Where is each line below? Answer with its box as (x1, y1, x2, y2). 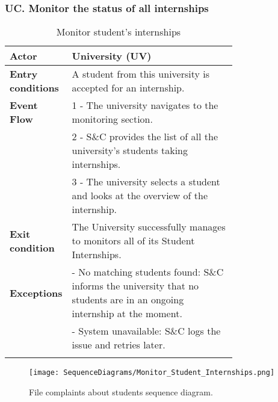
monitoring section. (72, 112, 153, 126)
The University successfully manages (72, 220, 226, 234)
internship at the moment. (72, 306, 182, 321)
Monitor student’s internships (56, 25, 181, 39)
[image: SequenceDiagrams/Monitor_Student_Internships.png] (29, 368, 275, 377)
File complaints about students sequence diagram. (29, 385, 213, 398)
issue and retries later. (72, 338, 165, 352)
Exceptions (10, 285, 63, 300)
